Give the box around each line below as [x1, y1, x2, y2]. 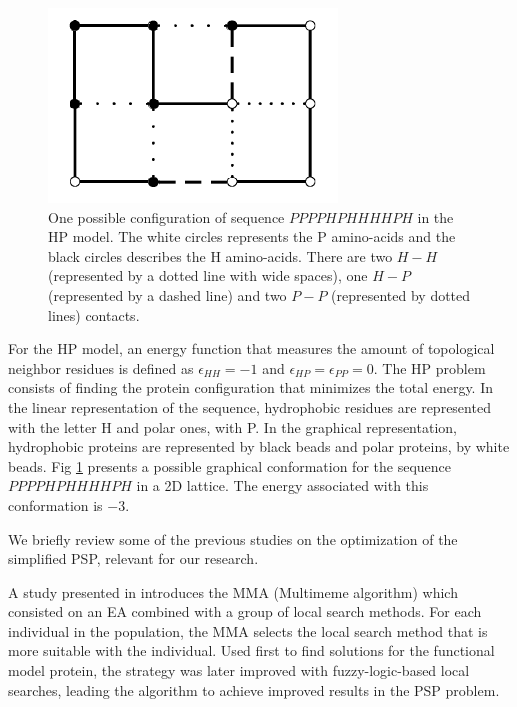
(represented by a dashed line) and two [48, 284, 287, 305]
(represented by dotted [331, 284, 471, 305]
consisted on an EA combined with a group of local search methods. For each [8, 601, 482, 622]
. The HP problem [373, 357, 486, 378]
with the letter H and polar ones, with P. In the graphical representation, [8, 416, 457, 437]
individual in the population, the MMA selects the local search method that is [8, 620, 488, 641]
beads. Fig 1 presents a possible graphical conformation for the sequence [8, 455, 451, 476]
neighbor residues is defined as [8, 357, 194, 378]
